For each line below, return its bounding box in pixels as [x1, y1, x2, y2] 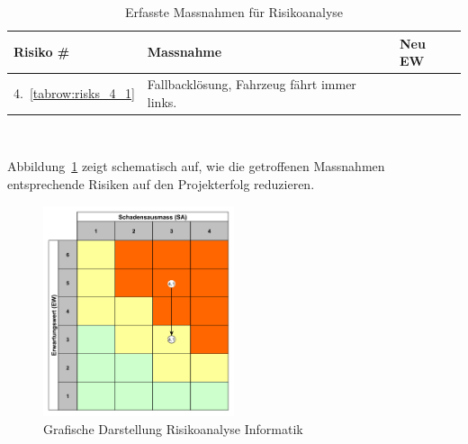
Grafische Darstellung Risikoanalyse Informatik [43, 419, 303, 438]
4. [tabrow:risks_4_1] [13, 83, 135, 102]
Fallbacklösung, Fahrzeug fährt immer [147, 75, 356, 94]
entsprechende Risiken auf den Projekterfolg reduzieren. [7, 174, 315, 193]
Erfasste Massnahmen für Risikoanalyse [124, 3, 344, 21]
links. [147, 92, 177, 111]
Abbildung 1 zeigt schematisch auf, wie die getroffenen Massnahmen [7, 157, 385, 176]
